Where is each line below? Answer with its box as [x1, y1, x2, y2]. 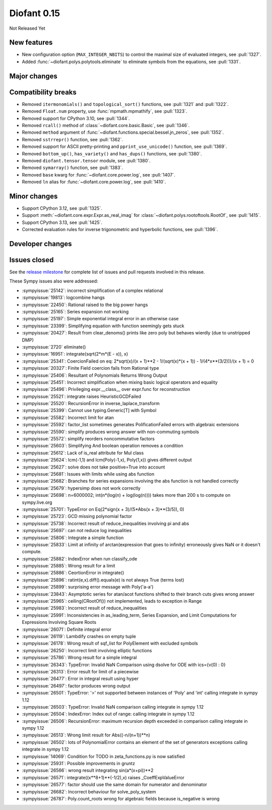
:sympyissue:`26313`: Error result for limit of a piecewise [22, 668, 139, 674]
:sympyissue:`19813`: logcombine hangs [22, 295, 105, 301]
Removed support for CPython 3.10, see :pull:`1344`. [22, 115, 130, 121]
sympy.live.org [22, 499, 52, 505]
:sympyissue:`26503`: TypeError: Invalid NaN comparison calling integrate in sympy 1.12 [22, 704, 204, 710]
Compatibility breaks [9, 88, 77, 96]
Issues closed [9, 255, 54, 264]
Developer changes [9, 240, 73, 248]
